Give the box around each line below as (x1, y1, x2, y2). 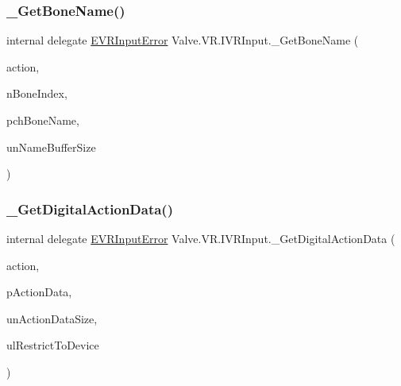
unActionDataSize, (6, 310, 98, 326)
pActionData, (6, 284, 72, 300)
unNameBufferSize (6, 138, 96, 155)
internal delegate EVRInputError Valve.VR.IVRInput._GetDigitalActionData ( (6, 230, 395, 246)
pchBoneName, (6, 112, 79, 128)
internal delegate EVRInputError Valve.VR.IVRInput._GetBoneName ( (6, 32, 359, 48)
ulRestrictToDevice (6, 337, 99, 353)
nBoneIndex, (6, 85, 67, 102)
